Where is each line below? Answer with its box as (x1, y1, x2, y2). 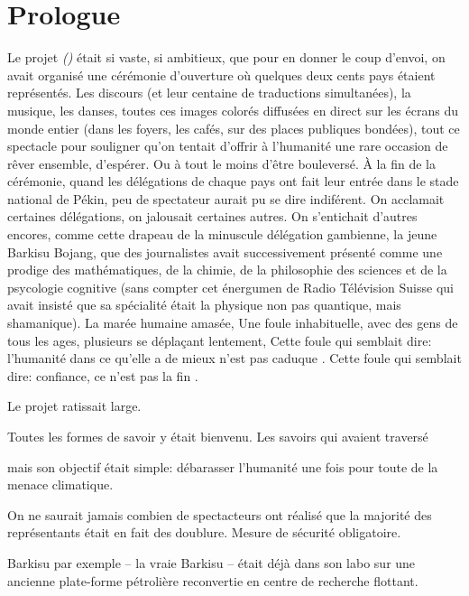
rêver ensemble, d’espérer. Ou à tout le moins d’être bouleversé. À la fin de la (7, 154, 436, 172)
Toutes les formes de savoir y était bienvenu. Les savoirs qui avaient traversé (7, 427, 428, 445)
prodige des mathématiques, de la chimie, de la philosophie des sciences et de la (7, 260, 447, 279)
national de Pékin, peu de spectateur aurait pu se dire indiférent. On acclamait (7, 189, 445, 208)
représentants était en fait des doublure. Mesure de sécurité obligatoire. (7, 523, 401, 542)
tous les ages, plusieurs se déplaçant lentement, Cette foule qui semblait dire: (7, 331, 432, 349)
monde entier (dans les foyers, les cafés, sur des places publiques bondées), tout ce (7, 118, 460, 137)
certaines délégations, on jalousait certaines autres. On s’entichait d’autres (7, 207, 418, 226)
